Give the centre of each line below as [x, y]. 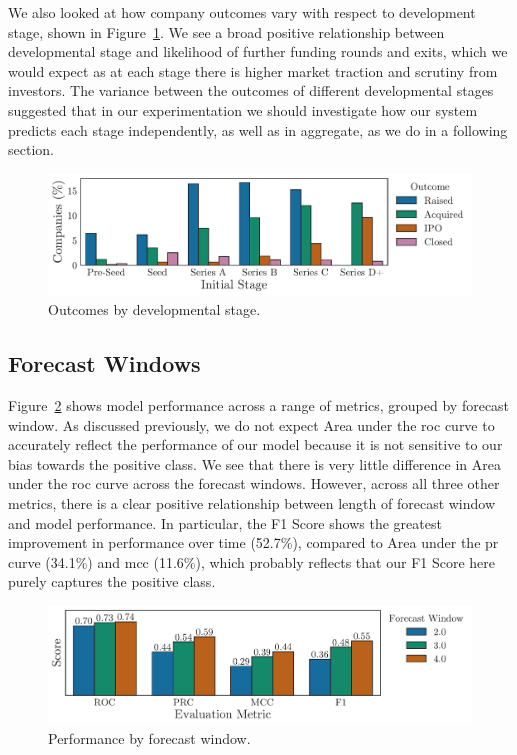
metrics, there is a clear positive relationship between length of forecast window [252, 502]
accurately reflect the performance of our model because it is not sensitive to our [255, 444]
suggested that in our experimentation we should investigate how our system [243, 109]
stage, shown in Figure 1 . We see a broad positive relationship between [226, 31]
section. [31, 149]
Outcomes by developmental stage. [154, 309]
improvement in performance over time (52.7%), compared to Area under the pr [253, 542]
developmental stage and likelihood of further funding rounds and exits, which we [258, 51]
